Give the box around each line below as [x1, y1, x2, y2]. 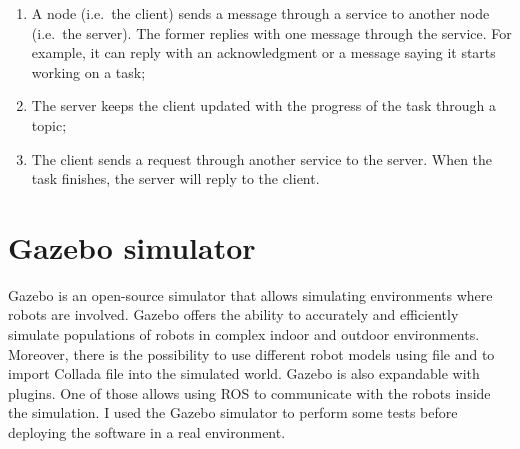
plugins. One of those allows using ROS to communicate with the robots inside [8, 382, 491, 403]
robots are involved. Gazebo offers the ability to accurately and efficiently [8, 304, 459, 325]
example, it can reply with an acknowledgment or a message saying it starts [31, 42, 496, 63]
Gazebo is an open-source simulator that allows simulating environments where [8, 284, 493, 305]
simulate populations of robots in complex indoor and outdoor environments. [8, 324, 480, 345]
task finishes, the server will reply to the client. [31, 168, 320, 189]
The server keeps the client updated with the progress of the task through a [31, 95, 496, 116]
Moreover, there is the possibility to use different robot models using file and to [8, 343, 495, 364]
